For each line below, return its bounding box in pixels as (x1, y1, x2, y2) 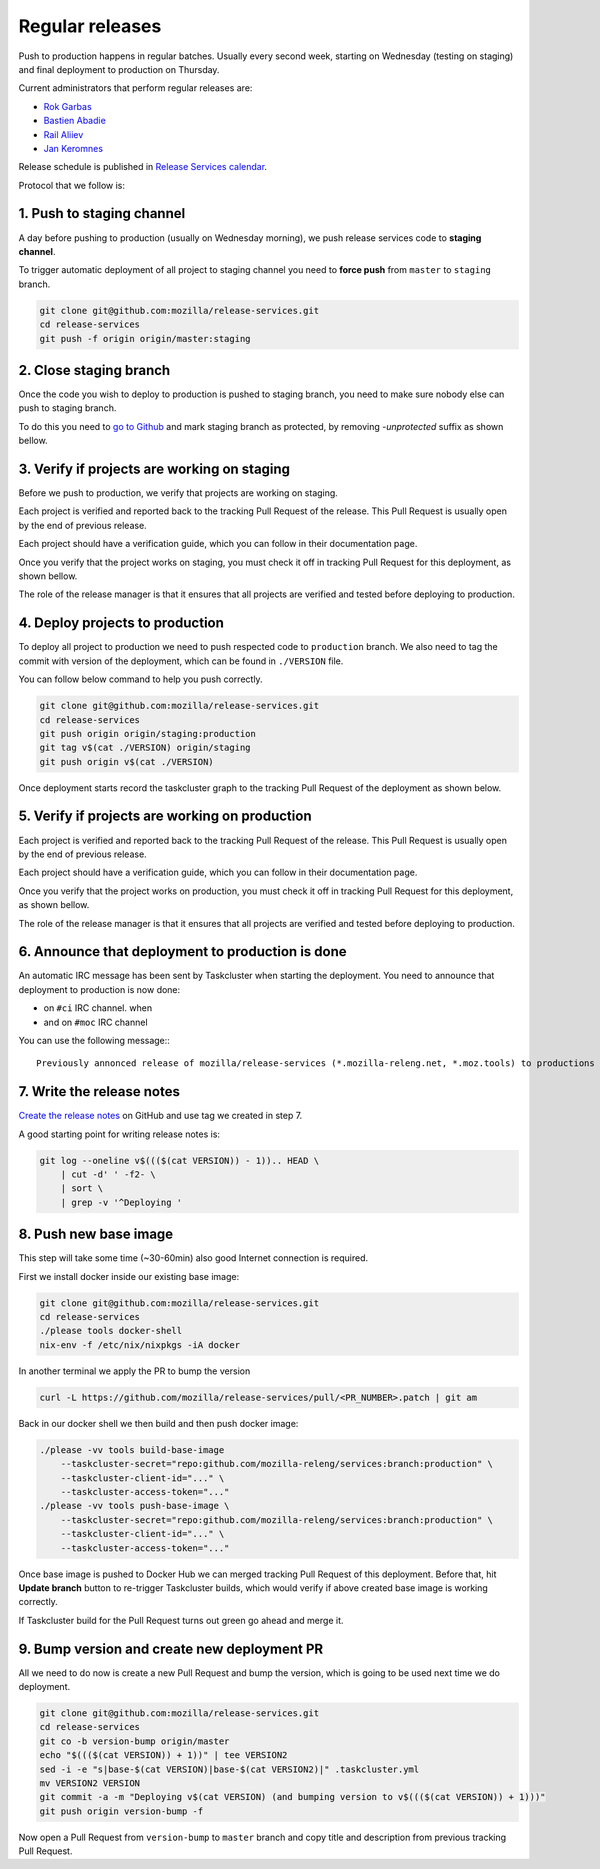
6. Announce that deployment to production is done (18, 943, 347, 960)
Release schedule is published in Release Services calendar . (18, 161, 268, 173)
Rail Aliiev (43, 128, 84, 140)
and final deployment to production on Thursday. (18, 63, 220, 75)
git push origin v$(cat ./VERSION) (39, 756, 214, 767)
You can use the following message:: (18, 1034, 170, 1046)
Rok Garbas (43, 100, 92, 112)
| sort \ (60, 1183, 104, 1194)
